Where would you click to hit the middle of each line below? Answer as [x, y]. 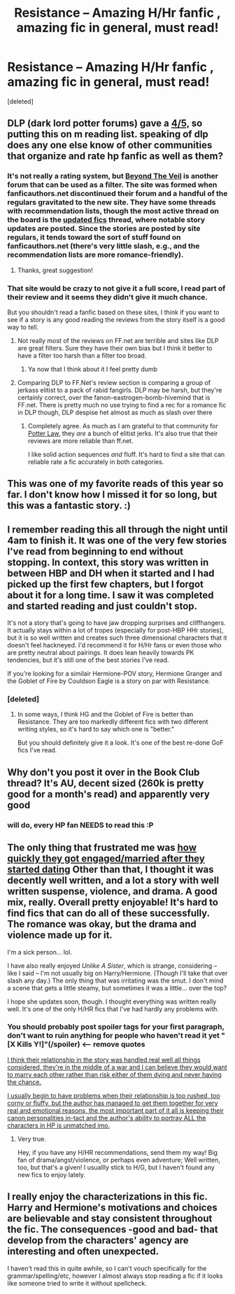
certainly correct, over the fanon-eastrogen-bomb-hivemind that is [114, 398]
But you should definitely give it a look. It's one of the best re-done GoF [120, 743]
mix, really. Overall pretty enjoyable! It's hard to [113, 902]
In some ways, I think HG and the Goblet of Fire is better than [105, 715]
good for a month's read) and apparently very [109, 794]
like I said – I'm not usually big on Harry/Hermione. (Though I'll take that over [117, 973]
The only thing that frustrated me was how [102, 848]
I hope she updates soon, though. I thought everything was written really [112, 1001]
